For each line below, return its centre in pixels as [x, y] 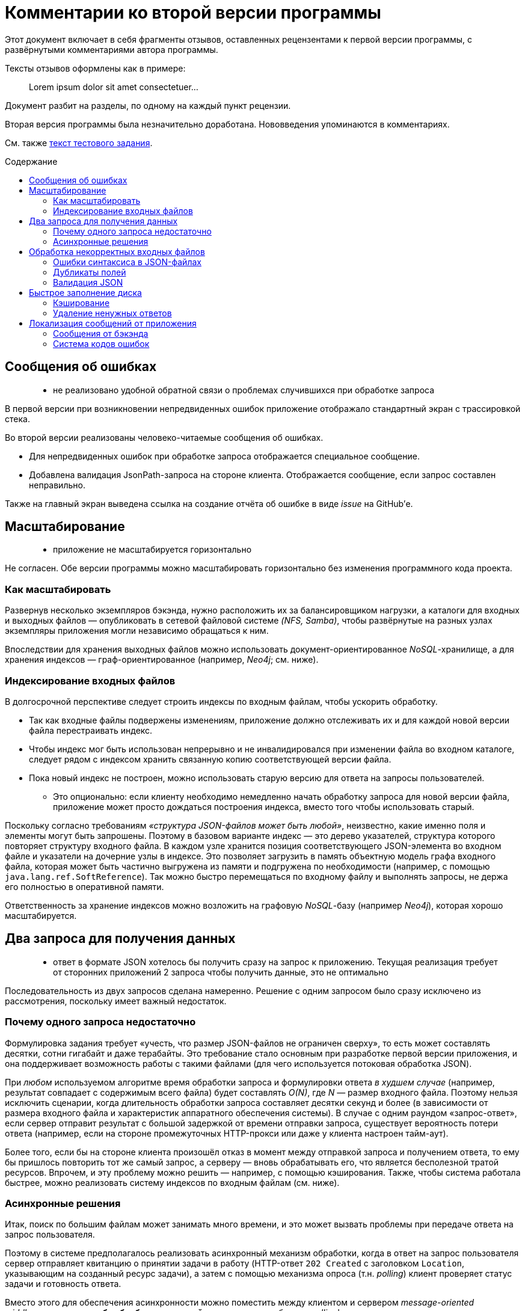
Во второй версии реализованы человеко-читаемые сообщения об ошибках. [164, 437]
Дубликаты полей [90, 272]
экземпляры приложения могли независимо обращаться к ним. [137, 631]
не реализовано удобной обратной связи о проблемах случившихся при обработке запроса [244, 390]
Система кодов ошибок [101, 343]
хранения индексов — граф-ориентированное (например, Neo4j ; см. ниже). [162, 660]
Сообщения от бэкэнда [101, 333]
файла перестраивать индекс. [91, 730]
